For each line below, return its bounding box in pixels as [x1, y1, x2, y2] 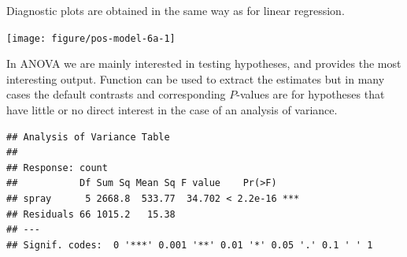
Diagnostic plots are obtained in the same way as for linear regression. [6, 2, 345, 18]
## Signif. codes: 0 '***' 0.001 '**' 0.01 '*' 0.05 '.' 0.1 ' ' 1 [6, 239, 373, 251]
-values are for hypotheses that [236, 86, 385, 102]
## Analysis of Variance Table [6, 131, 170, 143]
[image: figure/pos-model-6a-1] [6, 32, 176, 44]
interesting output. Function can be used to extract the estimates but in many [6, 70, 385, 87]
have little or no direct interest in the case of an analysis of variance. [6, 102, 338, 118]
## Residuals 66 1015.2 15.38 [6, 208, 176, 220]
